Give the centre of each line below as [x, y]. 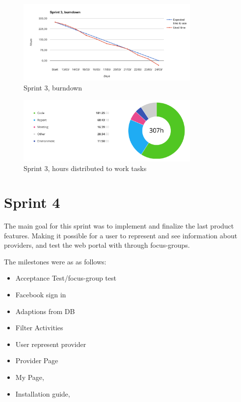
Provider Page [37, 360]
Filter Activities [39, 328]
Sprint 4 [32, 202]
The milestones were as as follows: [55, 261]
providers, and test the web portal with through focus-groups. [97, 245]
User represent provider [51, 344]
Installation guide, [43, 393]
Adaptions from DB [45, 311]
